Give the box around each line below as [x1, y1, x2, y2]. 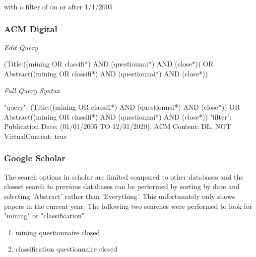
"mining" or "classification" [4, 210, 84, 221]
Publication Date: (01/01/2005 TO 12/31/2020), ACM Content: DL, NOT [4, 121, 231, 131]
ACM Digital [4, 22, 58, 35]
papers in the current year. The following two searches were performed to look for [4, 200, 253, 211]
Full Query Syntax [4, 85, 60, 95]
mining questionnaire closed [15, 227, 100, 237]
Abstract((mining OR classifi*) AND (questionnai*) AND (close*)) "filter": [4, 111, 232, 122]
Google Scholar [4, 152, 65, 164]
